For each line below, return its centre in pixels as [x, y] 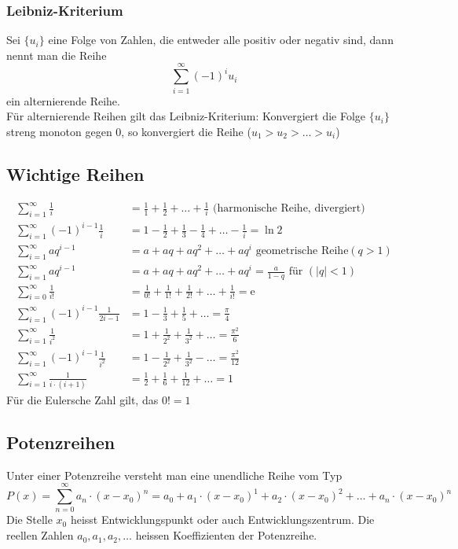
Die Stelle [29, 520]
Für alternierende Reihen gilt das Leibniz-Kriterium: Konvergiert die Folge [186, 116]
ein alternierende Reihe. [63, 100]
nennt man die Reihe [57, 55]
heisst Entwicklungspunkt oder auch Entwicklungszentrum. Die [222, 520]
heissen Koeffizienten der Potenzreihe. [226, 535]
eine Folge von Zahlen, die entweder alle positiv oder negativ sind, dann [221, 40]
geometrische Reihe [302, 251]
